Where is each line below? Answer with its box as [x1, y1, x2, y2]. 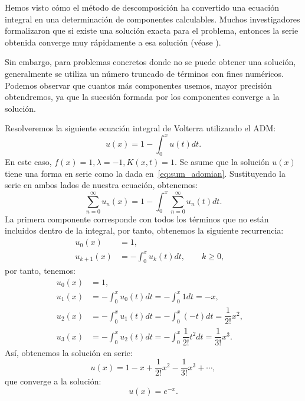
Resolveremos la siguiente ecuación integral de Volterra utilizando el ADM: [5, 122, 276, 134]
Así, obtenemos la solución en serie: [5, 346, 133, 358]
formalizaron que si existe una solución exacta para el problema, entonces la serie [5, 24, 299, 37]
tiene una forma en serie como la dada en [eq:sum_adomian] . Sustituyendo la [5, 167, 286, 179]
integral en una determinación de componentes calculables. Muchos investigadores [5, 12, 300, 25]
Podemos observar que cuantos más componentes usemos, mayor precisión [5, 79, 272, 91]
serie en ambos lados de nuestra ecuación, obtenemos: [5, 179, 198, 191]
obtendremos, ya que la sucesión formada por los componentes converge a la [5, 90, 280, 103]
